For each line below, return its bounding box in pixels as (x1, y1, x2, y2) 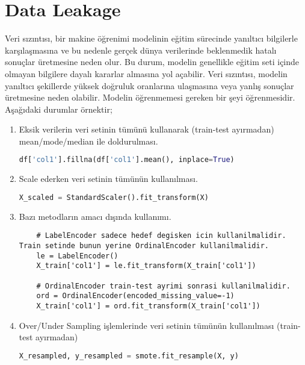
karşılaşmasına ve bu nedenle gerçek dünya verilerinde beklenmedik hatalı (5, 43, 277, 56)
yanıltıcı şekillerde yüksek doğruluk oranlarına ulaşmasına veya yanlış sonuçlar (5, 79, 294, 92)
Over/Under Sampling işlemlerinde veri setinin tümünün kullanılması (19, 319, 274, 331)
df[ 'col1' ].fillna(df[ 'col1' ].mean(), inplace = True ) (19, 155, 235, 164)
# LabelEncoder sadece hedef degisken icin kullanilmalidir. (36, 231, 286, 240)
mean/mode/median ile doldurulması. (19, 134, 158, 147)
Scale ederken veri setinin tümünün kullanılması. (19, 172, 198, 185)
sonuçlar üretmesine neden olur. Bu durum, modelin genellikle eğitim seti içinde (5, 55, 300, 68)
